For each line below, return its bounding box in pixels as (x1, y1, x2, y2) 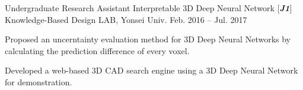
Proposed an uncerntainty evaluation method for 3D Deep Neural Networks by (5, 33, 291, 45)
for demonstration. (5, 75, 72, 88)
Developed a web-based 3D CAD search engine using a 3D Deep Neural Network (5, 64, 298, 76)
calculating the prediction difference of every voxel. (5, 44, 190, 56)
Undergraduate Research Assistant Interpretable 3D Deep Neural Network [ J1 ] (5, 2, 292, 14)
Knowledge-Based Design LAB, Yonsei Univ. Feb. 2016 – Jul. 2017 (5, 13, 247, 25)
